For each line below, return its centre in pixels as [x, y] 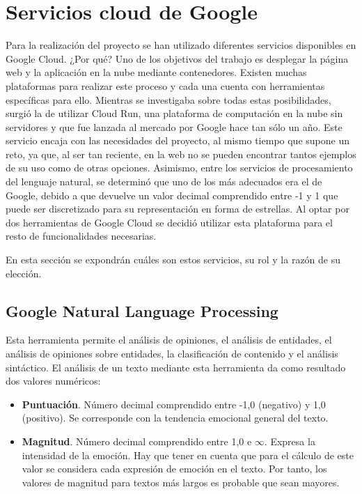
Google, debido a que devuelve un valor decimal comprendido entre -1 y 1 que [172, 195]
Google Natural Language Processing [142, 310]
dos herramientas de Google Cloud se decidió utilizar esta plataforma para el [169, 222]
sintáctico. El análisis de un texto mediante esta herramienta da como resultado [176, 367]
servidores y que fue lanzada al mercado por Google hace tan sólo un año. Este [174, 126]
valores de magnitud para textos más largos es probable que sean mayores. [181, 482]
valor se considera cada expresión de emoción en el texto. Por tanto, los [174, 469]
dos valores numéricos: [53, 381]
